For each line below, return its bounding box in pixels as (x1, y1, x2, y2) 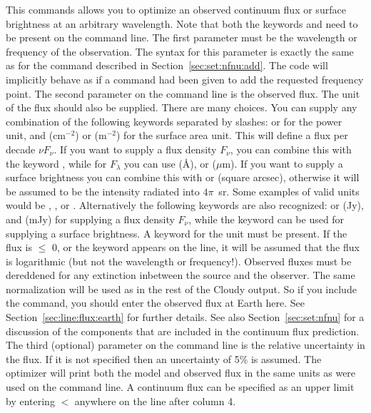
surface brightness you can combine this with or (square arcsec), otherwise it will (6, 170, 360, 185)
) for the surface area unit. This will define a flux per (116, 128, 348, 143)
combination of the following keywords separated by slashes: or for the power (6, 113, 342, 128)
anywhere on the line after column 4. (74, 393, 236, 408)
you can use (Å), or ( (124, 155, 216, 170)
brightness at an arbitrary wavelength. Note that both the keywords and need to (6, 16, 358, 31)
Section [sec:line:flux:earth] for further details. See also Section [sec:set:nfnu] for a (6, 310, 365, 325)
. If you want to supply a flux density (54, 141, 217, 156)
